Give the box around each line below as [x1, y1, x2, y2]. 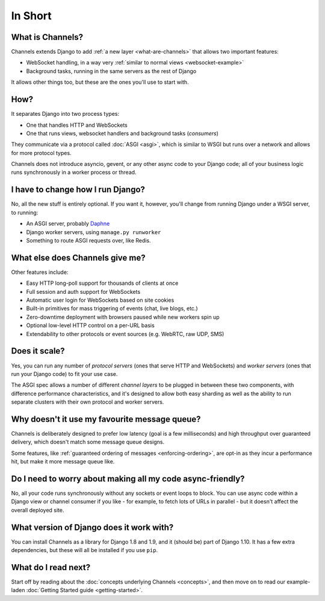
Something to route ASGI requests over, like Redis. [26, 237, 151, 244]
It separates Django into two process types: [11, 110, 120, 118]
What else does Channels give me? [11, 252, 146, 262]
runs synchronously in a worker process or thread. [11, 169, 137, 176]
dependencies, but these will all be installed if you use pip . [11, 547, 158, 554]
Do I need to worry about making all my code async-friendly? [11, 474, 245, 484]
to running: [11, 209, 39, 216]
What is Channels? [11, 32, 84, 42]
